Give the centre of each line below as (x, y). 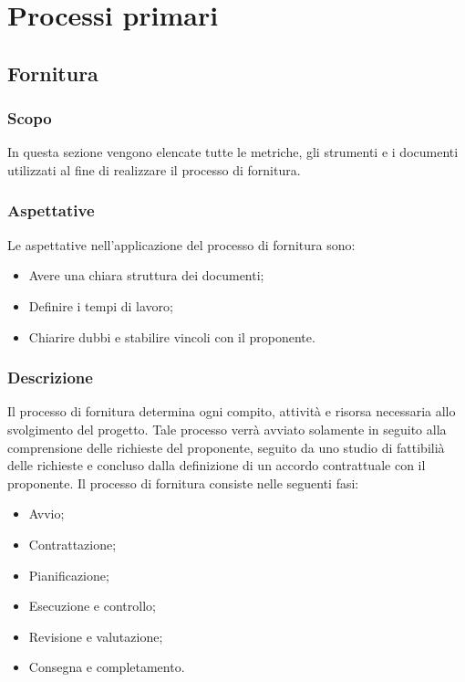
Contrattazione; (72, 544)
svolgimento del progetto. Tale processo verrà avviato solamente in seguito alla (227, 429)
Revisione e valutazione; (96, 636)
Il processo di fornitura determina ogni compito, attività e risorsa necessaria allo (232, 411)
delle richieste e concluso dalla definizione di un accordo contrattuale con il (217, 465)
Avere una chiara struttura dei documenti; (146, 275)
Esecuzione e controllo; (92, 606)
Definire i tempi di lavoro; (101, 305)
